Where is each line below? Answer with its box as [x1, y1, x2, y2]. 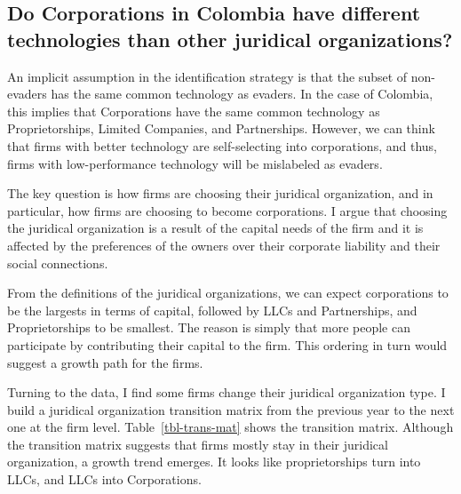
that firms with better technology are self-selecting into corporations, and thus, [7, 136, 437, 155]
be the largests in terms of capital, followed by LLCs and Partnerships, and [7, 300, 417, 319]
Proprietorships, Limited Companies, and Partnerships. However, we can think [7, 119, 435, 138]
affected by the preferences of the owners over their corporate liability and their [7, 235, 441, 254]
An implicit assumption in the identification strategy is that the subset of [7, 67, 408, 85]
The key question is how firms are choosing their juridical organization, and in [7, 184, 433, 203]
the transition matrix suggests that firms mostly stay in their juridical [7, 434, 388, 453]
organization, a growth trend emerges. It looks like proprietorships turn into [7, 452, 421, 471]
